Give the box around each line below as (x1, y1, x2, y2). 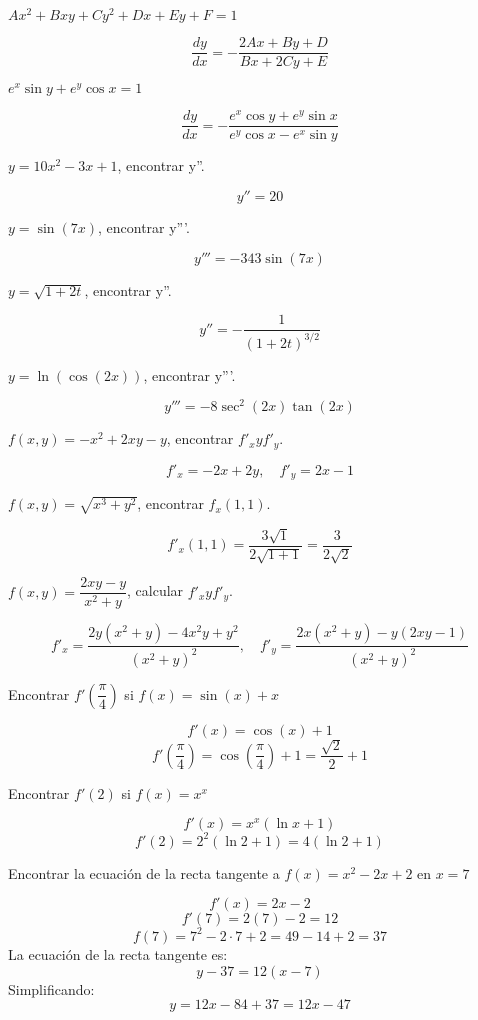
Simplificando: (8, 978, 95, 999)
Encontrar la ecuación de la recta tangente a (8, 862, 280, 883)
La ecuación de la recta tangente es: (8, 943, 228, 964)
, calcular (127, 580, 184, 601)
